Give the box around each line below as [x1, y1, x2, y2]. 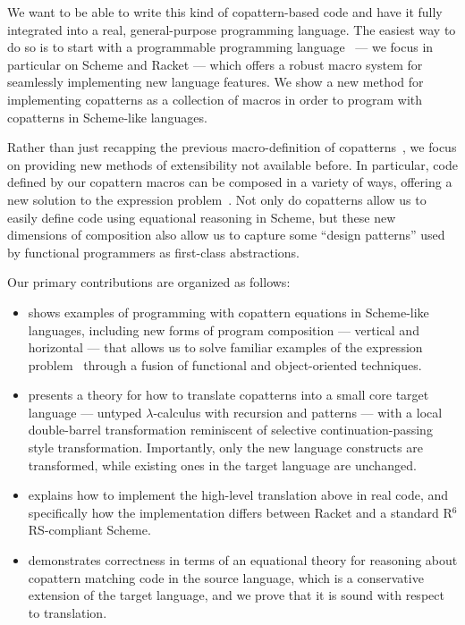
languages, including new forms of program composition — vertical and [28, 320, 419, 339]
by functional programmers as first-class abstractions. [7, 242, 300, 261]
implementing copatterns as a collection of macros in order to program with [7, 89, 423, 108]
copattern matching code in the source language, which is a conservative [28, 568, 424, 587]
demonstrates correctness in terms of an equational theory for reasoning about [28, 551, 458, 570]
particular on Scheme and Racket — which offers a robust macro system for [7, 55, 423, 73]
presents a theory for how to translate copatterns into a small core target [28, 385, 429, 404]
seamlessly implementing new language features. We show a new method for [7, 72, 424, 91]
